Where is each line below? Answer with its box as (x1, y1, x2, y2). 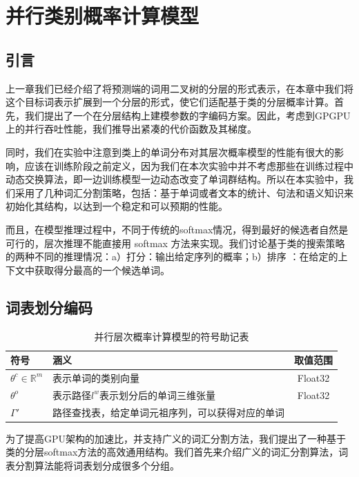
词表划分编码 (6, 296, 93, 318)
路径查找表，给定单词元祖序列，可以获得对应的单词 (52, 405, 285, 419)
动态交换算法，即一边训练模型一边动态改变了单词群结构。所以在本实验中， (6, 172, 344, 186)
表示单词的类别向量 (52, 370, 140, 384)
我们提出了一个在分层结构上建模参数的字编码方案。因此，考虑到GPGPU (24, 108, 351, 122)
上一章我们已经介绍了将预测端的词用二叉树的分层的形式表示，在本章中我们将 (6, 81, 353, 95)
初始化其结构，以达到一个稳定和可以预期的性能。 (6, 199, 228, 213)
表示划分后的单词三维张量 (99, 387, 216, 402)
